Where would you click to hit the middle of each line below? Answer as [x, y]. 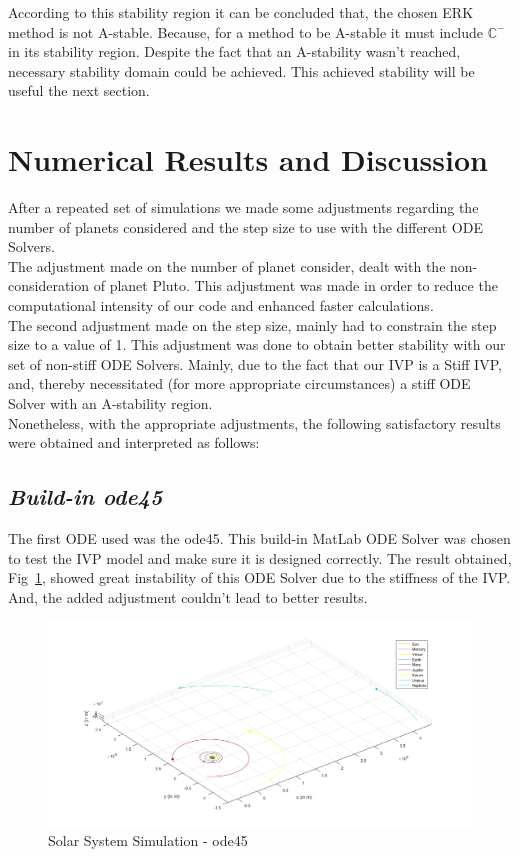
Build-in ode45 [85, 496]
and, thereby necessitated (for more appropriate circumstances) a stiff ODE [239, 383]
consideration [49, 285]
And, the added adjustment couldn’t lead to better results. [188, 596]
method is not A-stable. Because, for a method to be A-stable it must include [246, 31]
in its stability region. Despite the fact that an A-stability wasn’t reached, [234, 51]
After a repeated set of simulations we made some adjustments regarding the [243, 207]
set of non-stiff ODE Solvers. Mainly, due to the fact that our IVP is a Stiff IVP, [255, 363]
